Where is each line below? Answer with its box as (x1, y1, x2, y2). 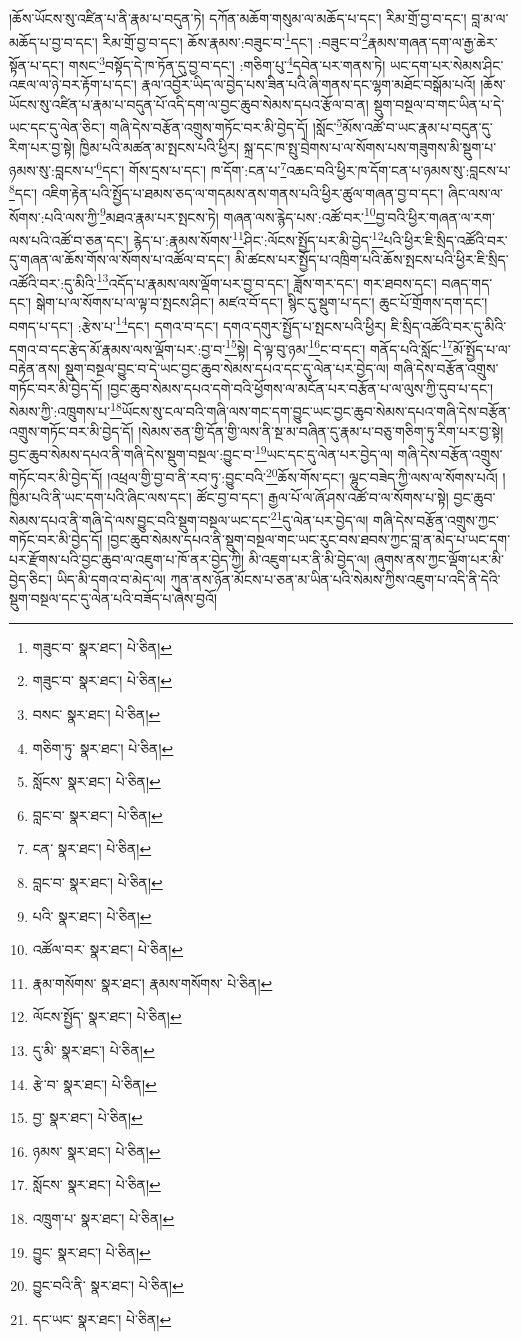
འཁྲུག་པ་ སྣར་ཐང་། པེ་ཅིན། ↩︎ (32, 1207, 175, 1228)
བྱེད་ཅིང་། (9, 568, 53, 589)
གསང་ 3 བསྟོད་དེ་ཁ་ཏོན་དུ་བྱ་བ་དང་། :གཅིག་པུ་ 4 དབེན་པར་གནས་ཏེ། (68, 51, 386, 75)
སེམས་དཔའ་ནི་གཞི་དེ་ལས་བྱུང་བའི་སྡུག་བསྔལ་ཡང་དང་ (9, 509, 271, 530)
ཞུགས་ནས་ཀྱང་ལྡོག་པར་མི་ (374, 549, 504, 570)
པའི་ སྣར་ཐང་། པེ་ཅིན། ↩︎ (32, 905, 152, 926)
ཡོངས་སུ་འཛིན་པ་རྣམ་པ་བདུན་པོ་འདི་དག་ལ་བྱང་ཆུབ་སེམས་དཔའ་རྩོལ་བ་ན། (9, 93, 369, 114)
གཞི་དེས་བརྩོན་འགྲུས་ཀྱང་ (373, 509, 499, 530)
